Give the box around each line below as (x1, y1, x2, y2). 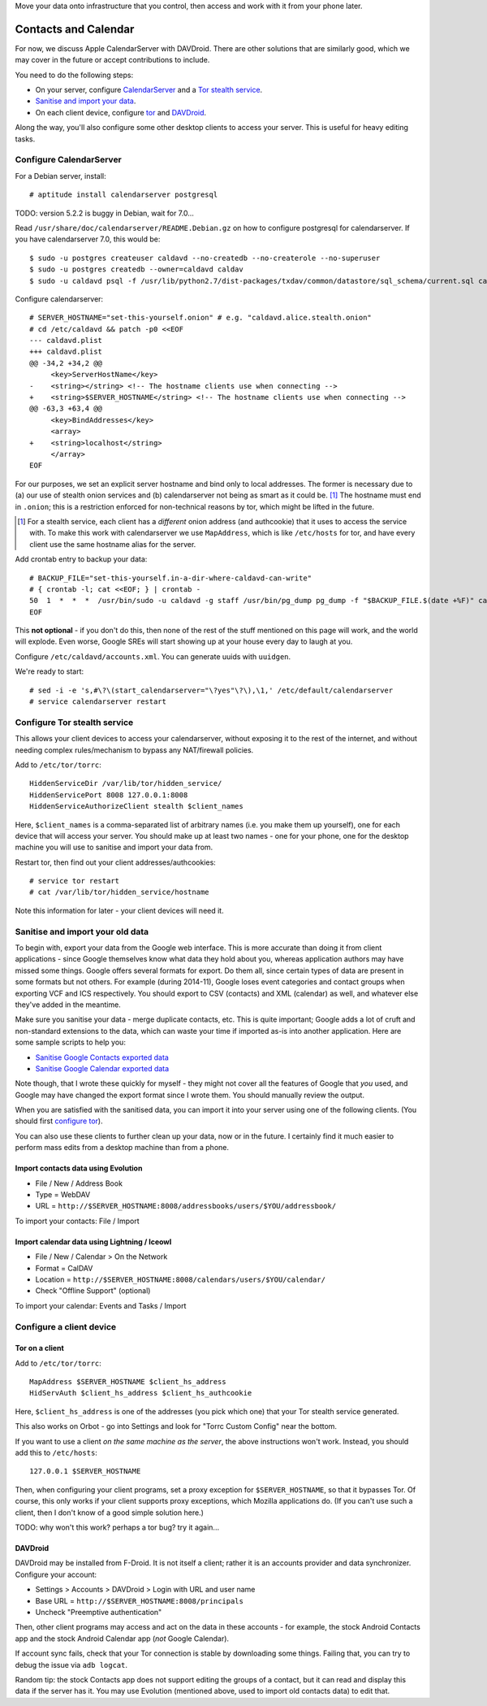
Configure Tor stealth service (15, 716, 134, 727)
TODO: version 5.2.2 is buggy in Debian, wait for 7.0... (15, 208, 195, 218)
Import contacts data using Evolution (15, 1163, 143, 1174)
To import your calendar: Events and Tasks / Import (15, 1300, 187, 1310)
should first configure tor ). (15, 1116, 103, 1126)
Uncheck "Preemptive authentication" (35, 1607, 162, 1617)
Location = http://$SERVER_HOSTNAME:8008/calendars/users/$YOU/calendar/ (35, 1274, 326, 1284)
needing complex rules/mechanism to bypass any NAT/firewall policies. (15, 744, 254, 755)
